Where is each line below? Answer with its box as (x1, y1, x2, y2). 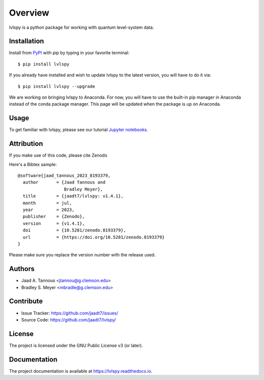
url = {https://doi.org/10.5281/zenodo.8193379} (22, 234, 165, 240)
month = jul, (22, 200, 72, 206)
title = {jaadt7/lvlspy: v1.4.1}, (22, 193, 124, 199)
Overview (9, 7, 49, 18)
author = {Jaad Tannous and (22, 180, 106, 185)
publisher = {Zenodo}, (22, 214, 85, 219)
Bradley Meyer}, (64, 186, 103, 192)
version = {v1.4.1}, (22, 220, 85, 226)
